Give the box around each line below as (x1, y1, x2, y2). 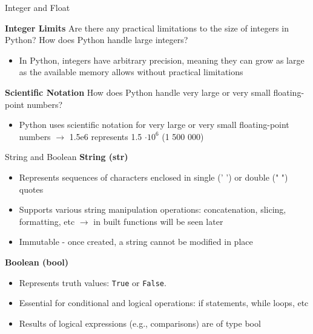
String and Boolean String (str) (5, 150, 128, 163)
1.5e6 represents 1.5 (69, 130, 142, 142)
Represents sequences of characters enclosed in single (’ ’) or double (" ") (19, 170, 288, 183)
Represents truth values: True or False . (19, 276, 166, 289)
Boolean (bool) (5, 255, 68, 268)
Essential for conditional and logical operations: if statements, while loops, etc (19, 296, 309, 309)
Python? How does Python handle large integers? (5, 33, 188, 46)
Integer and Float (5, 1, 70, 13)
